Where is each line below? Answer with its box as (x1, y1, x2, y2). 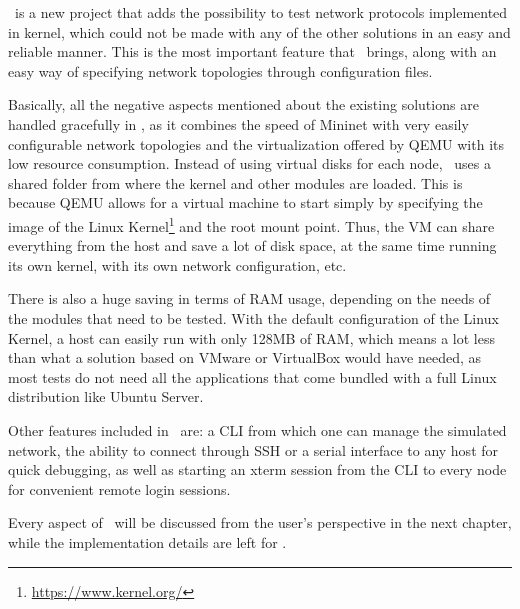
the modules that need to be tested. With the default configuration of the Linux (8, 307, 499, 328)
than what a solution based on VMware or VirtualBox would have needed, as (8, 347, 482, 368)
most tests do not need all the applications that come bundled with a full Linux (8, 366, 497, 387)
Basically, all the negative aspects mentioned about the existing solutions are (8, 94, 479, 115)
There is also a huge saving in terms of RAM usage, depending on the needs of (8, 288, 491, 309)
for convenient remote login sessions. (8, 478, 231, 499)
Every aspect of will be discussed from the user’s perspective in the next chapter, (8, 512, 512, 533)
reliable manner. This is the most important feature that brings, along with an (8, 41, 497, 62)
